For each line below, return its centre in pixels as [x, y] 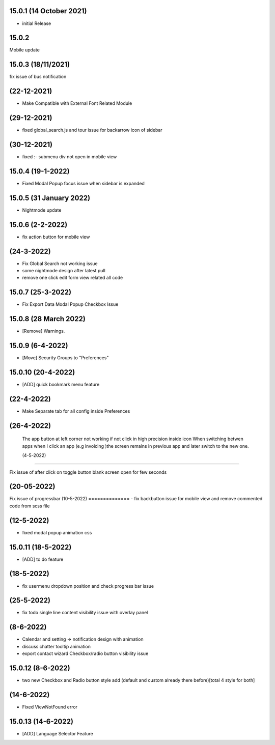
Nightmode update [42, 210]
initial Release [37, 23]
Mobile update [25, 50]
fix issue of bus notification [38, 77]
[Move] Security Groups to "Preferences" [65, 358]
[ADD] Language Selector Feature [58, 733]
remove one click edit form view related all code [73, 278]
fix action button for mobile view [56, 237]
